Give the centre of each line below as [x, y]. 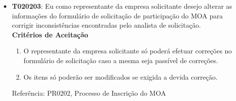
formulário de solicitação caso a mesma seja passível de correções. [121, 60]
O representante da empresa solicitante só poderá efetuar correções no [128, 51]
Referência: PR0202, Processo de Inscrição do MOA [89, 93]
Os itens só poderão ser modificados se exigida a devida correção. [120, 76]
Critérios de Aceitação [50, 34]
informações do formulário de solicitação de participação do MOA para [117, 15]
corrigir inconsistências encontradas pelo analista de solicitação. [106, 25]
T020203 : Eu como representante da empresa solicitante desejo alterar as [122, 6]
